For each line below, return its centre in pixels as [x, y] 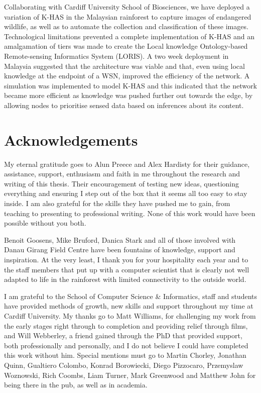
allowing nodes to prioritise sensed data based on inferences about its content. [124, 105]
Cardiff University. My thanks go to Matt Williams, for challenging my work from [130, 315]
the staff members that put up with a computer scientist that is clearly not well [127, 269]
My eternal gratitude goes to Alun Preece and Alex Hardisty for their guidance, [127, 164]
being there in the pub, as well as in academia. [76, 385]
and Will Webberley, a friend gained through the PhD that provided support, [123, 335]
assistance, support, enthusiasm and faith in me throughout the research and [122, 174]
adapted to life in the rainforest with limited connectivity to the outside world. [125, 279]
